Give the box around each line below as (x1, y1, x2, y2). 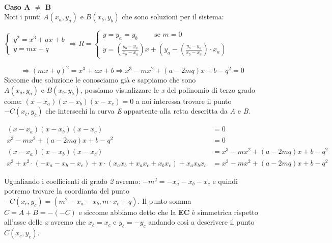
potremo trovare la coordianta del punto (4, 185, 129, 196)
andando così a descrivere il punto (148, 217, 255, 227)
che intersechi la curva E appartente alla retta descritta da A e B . (45, 105, 251, 116)
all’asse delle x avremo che (4, 217, 86, 227)
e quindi (212, 175, 238, 186)
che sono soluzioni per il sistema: (122, 11, 224, 22)
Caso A (4, 1, 31, 12)
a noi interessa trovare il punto (135, 95, 232, 106)
